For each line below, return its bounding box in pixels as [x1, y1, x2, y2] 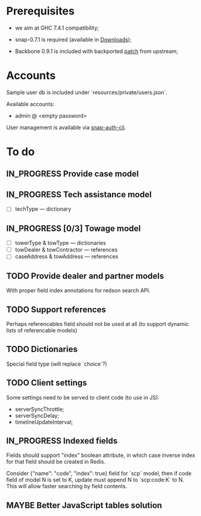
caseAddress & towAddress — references [14, 253, 119, 260]
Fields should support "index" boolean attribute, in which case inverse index [6, 451, 196, 459]
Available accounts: [6, 100, 55, 107]
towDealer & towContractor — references [14, 246, 118, 253]
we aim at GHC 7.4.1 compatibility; [14, 24, 99, 31]
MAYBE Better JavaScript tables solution [6, 500, 162, 511]
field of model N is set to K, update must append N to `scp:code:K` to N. [6, 476, 185, 483]
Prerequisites [6, 4, 75, 18]
